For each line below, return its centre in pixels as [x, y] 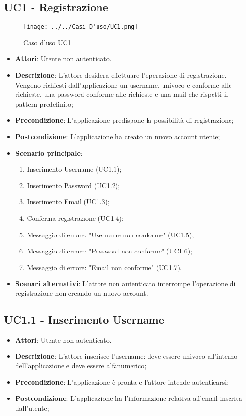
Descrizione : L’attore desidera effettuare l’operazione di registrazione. [121, 75]
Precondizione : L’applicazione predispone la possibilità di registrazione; [124, 120]
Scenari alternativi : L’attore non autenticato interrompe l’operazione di [125, 283]
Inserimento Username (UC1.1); [74, 169]
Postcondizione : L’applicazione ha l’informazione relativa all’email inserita [129, 398]
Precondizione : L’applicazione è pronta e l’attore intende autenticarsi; [122, 382]
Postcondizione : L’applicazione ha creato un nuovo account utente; [118, 136]
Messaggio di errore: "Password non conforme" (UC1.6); [110, 251]
